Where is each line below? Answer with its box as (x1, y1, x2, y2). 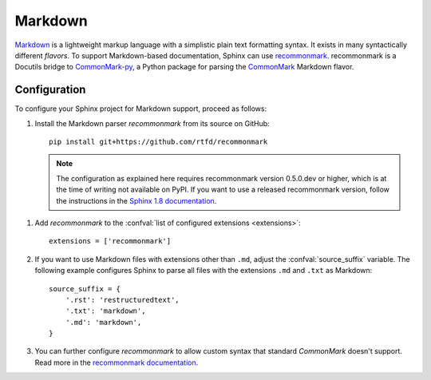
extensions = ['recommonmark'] (49, 236, 172, 246)
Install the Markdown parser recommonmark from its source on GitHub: (34, 118, 271, 128)
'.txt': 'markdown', (65, 307, 146, 315)
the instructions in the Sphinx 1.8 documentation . (56, 196, 217, 205)
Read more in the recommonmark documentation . (34, 358, 199, 367)
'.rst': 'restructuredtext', (65, 295, 180, 304)
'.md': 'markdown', (65, 318, 142, 327)
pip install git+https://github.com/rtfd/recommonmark (49, 137, 268, 147)
